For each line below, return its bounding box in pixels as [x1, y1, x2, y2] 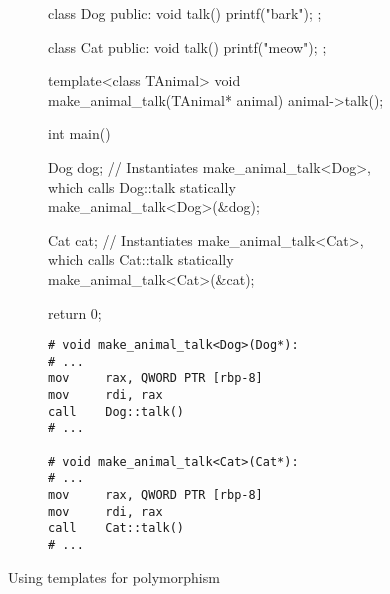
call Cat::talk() [48, 521, 185, 536]
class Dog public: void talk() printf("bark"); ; [48, 3, 322, 23]
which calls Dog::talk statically [48, 176, 236, 197]
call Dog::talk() [48, 404, 185, 419]
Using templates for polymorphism [8, 566, 220, 587]
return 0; [48, 302, 102, 323]
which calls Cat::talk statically [48, 249, 234, 270]
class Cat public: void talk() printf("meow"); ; [48, 36, 327, 57]
